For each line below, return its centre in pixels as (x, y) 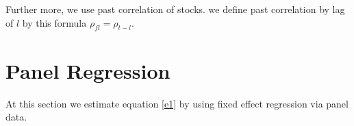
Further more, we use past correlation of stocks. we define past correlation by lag (175, 9)
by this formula (54, 22)
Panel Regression (88, 70)
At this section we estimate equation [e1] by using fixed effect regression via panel (177, 103)
